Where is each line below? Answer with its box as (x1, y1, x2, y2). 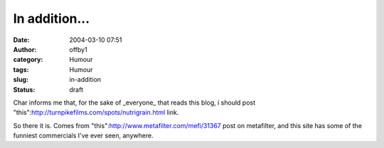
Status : (13, 85, 36, 94)
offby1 (69, 45, 88, 53)
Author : (13, 45, 37, 53)
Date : (13, 36, 30, 44)
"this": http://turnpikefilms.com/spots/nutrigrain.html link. (13, 108, 179, 117)
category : (13, 55, 43, 64)
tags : (13, 65, 29, 74)
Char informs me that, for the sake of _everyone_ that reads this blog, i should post (13, 98, 256, 107)
